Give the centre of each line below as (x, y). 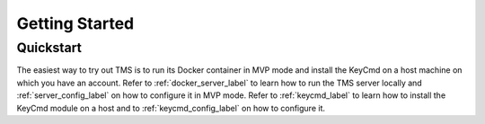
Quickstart (49, 48)
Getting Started (75, 23)
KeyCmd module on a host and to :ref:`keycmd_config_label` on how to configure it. (171, 108)
